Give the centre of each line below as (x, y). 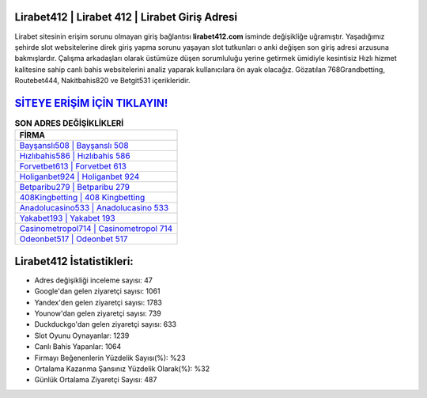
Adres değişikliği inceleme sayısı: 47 (94, 280)
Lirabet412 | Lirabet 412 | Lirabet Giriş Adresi (126, 17)
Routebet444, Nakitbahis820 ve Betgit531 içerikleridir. (102, 81)
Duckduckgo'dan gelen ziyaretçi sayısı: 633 (106, 324)
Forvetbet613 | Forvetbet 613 (73, 166)
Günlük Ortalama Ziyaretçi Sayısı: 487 (96, 380)
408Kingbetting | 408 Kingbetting (82, 198)
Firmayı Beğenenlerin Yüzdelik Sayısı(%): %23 (110, 358)
